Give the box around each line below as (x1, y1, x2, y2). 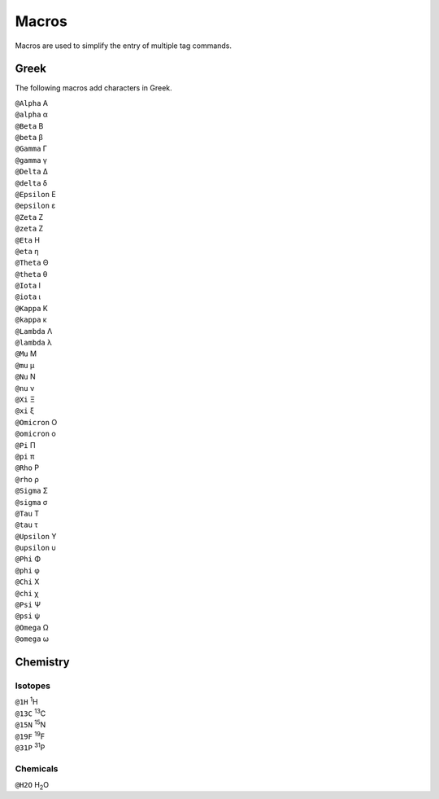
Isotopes (15, 680, 50, 691)
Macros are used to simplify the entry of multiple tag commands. (15, 41, 232, 50)
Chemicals (15, 762, 59, 774)
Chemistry (15, 656, 70, 669)
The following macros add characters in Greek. (15, 83, 172, 93)
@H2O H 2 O (15, 780, 49, 792)
